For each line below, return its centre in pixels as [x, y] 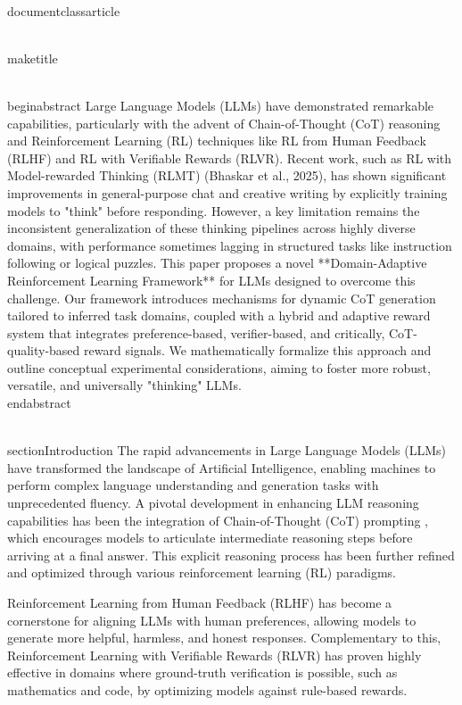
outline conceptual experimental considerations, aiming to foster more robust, [219, 367]
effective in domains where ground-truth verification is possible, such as [202, 672]
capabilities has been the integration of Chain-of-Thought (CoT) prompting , [218, 520]
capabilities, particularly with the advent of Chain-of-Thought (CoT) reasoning [224, 123]
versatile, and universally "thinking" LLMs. [124, 385]
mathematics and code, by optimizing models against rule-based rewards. [207, 689]
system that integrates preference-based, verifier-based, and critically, [196, 332]
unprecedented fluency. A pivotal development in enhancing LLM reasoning [213, 503]
